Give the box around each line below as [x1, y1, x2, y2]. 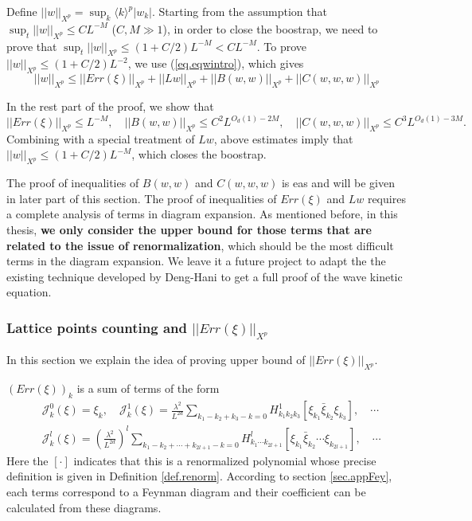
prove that [6, 37, 57, 54]
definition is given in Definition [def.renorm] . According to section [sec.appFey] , [6, 468, 392, 484]
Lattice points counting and [6, 317, 187, 337]
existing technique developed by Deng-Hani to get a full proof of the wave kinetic [6, 268, 403, 284]
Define [6, 3, 37, 19]
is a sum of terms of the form [76, 380, 220, 397]
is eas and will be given [281, 174, 395, 191]
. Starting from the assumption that [151, 3, 327, 19]
